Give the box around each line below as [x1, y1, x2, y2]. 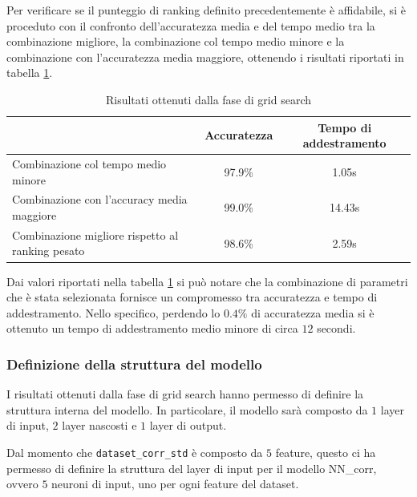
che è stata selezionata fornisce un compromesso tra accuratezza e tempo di [6, 289, 378, 305]
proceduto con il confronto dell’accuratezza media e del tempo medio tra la [6, 17, 375, 34]
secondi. [317, 320, 356, 337]
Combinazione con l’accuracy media [12, 191, 188, 208]
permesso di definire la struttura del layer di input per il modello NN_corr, [6, 459, 377, 476]
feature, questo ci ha [275, 443, 376, 460]
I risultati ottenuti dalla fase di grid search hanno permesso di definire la [6, 386, 364, 402]
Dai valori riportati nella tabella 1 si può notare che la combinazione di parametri [6, 273, 408, 289]
